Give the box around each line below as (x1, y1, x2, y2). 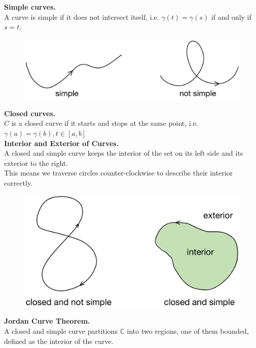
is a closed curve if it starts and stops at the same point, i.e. (11, 118, 198, 128)
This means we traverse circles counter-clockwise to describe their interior (4, 167, 233, 178)
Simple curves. (4, 2, 56, 12)
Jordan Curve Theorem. (4, 316, 90, 326)
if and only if (211, 11, 251, 22)
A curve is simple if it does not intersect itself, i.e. (4, 11, 159, 22)
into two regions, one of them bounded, (127, 326, 249, 336)
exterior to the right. (4, 157, 68, 168)
